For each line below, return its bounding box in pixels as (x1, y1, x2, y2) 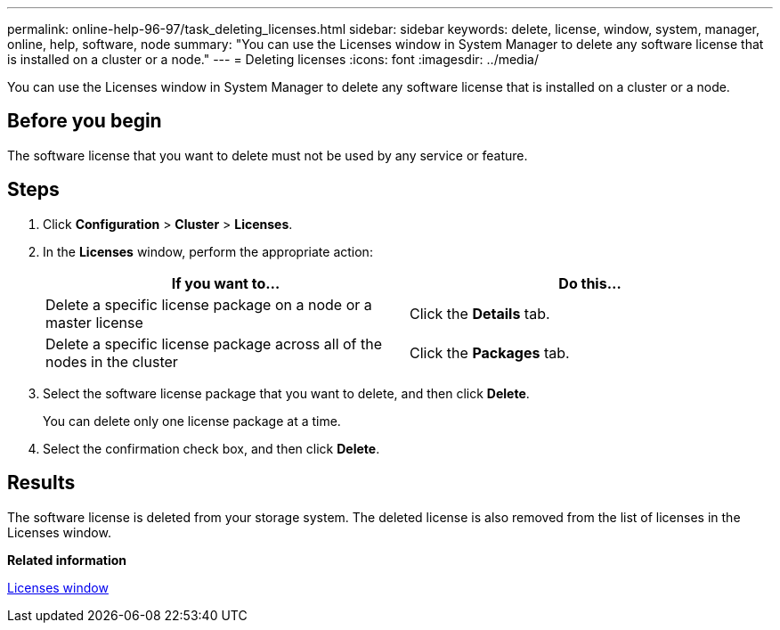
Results (7, 471, 76, 495)
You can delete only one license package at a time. (43, 413, 341, 429)
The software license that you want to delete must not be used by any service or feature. (7, 147, 528, 163)
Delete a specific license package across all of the (45, 334, 383, 353)
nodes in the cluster (45, 352, 178, 371)
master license (45, 313, 143, 331)
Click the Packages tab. (410, 343, 570, 362)
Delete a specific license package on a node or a (45, 295, 372, 314)
